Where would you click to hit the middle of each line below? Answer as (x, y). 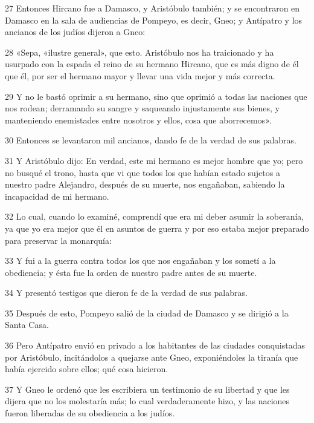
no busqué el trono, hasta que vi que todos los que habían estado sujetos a (143, 172)
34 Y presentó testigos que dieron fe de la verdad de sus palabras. (126, 293)
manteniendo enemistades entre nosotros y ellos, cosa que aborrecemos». (138, 120)
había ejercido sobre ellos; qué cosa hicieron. (87, 369)
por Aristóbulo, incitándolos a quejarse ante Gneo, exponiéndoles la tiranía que (152, 357)
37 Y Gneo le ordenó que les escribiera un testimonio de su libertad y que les (147, 389)
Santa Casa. (27, 325)
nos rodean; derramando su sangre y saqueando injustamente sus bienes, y (142, 108)
